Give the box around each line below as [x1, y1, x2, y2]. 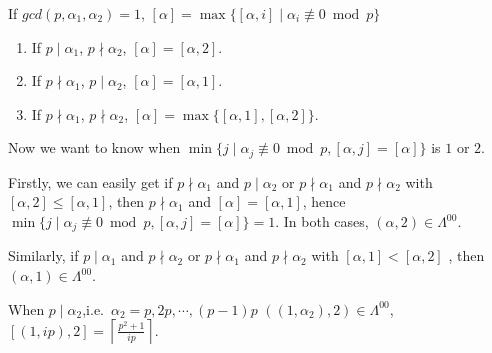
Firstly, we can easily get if [8, 171, 173, 192]
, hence [302, 191, 346, 212]
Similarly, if [8, 245, 79, 266]
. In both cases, [275, 211, 369, 232]
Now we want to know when [8, 137, 181, 158]
